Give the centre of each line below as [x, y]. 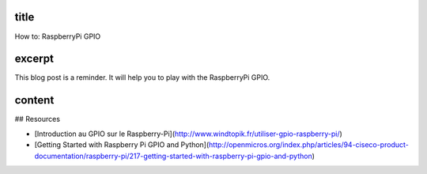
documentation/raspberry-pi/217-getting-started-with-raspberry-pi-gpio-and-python [173, 156]
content [34, 100]
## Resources [38, 119]
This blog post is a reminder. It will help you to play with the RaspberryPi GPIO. [142, 78]
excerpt [34, 59]
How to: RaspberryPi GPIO [58, 36]
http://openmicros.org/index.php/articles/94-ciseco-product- [308, 145]
